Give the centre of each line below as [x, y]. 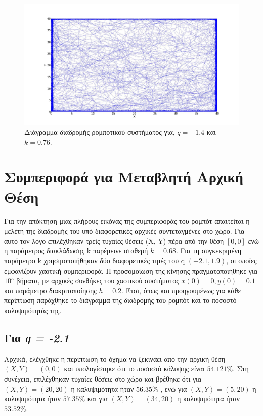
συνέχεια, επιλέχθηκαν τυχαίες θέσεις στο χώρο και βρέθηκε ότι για [103, 378]
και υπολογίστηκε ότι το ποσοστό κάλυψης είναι [134, 369]
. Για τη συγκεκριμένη [209, 251]
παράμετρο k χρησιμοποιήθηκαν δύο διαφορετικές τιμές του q [95, 260]
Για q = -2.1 [37, 337]
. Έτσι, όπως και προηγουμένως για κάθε [181, 290]
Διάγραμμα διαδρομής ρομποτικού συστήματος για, [100, 132]
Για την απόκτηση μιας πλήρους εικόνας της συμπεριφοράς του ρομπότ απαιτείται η [127, 221]
